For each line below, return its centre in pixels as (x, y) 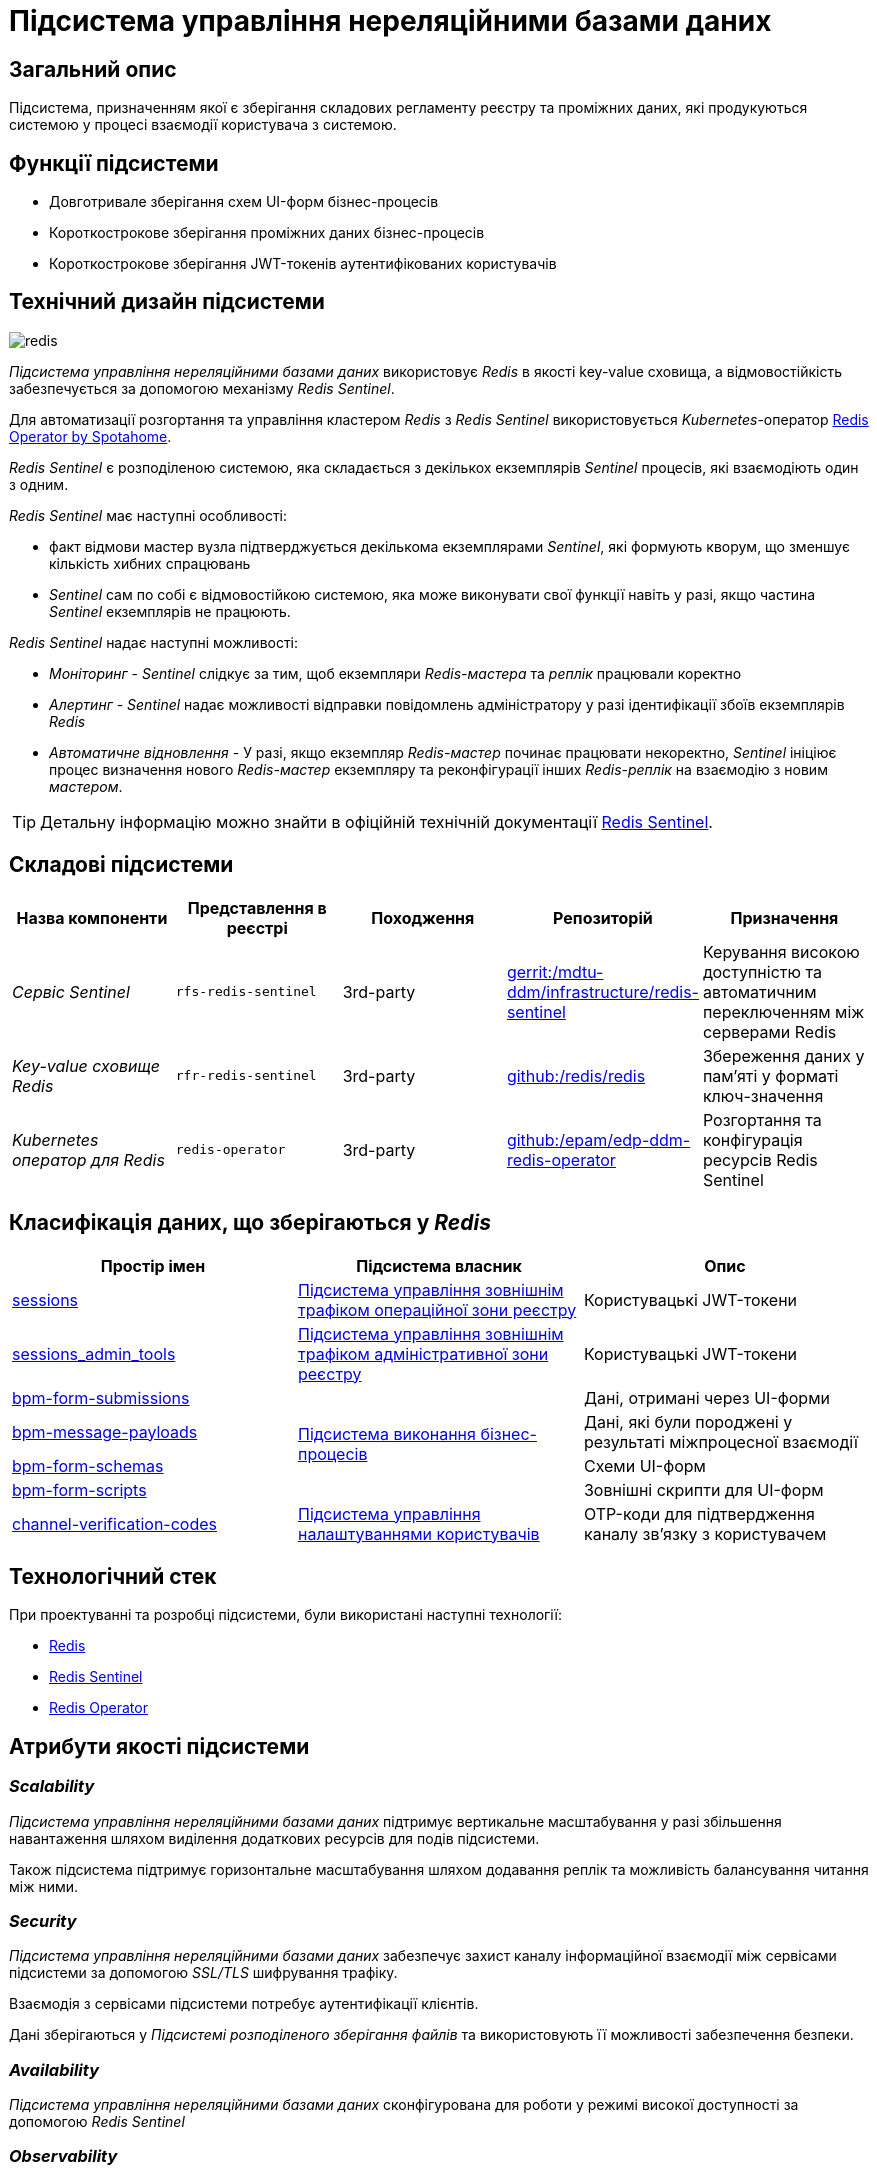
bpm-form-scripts (79, 1489)
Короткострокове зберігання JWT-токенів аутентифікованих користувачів (303, 264)
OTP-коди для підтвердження (699, 1513)
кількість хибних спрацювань (150, 563)
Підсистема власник (439, 1265)
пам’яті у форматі (770, 1075)
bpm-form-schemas (88, 1465)
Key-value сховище (86, 1065)
